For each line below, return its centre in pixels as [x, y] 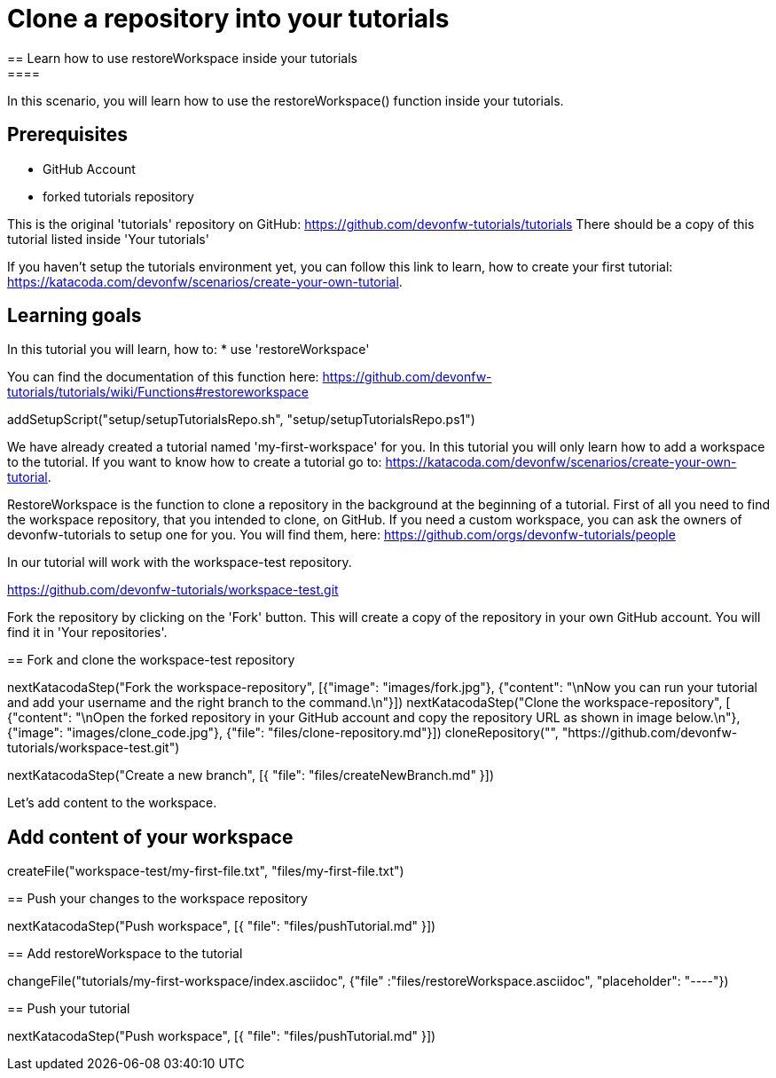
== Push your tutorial [69, 1009]
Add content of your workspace [150, 837]
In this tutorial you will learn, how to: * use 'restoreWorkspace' [188, 350]
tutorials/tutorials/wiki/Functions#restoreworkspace [158, 392]
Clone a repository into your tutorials [228, 19]
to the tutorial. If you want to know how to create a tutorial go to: [195, 462]
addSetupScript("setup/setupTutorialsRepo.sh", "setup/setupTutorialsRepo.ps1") [241, 420]
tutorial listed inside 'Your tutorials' [108, 239]
